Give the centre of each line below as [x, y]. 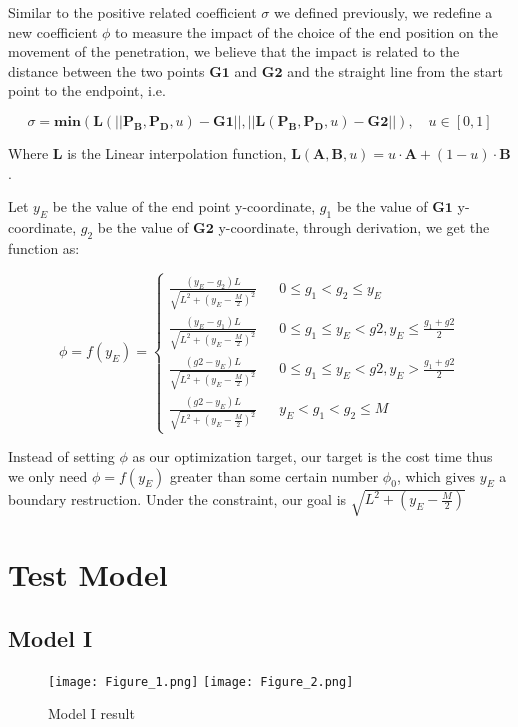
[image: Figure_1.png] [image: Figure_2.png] [201, 681]
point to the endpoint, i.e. [87, 90]
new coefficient [53, 31]
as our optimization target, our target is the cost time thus [312, 456]
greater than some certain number [274, 475]
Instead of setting [61, 456]
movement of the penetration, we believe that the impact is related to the [234, 51]
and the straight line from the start [395, 70]
